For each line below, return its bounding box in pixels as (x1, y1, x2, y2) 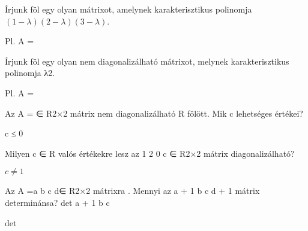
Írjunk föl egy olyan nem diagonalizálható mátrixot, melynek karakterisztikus (5, 54, 289, 67)
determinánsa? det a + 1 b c (5, 196, 110, 208)
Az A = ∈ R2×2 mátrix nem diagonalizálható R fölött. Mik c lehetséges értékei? (5, 107, 303, 119)
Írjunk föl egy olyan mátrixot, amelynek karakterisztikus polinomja (5, 3, 252, 15)
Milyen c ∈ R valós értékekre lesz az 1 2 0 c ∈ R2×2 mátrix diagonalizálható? (5, 147, 295, 159)
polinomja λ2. (5, 66, 55, 79)
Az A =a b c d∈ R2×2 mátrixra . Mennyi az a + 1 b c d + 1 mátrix (5, 184, 260, 197)
